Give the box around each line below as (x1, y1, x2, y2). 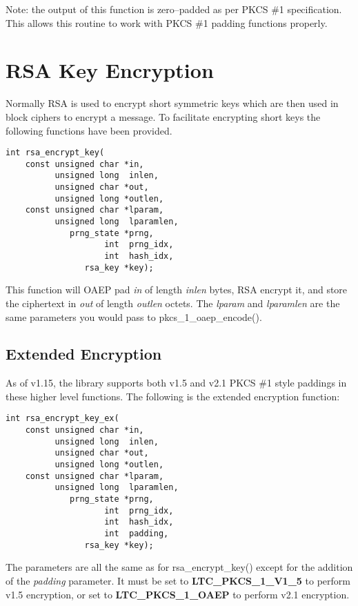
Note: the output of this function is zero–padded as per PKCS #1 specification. (6, 2, 342, 16)
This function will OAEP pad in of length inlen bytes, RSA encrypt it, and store (6, 282, 348, 297)
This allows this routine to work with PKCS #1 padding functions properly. (6, 15, 328, 30)
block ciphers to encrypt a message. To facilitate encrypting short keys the (6, 109, 321, 124)
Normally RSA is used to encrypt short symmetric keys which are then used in (6, 96, 339, 110)
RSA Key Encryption (6, 56, 214, 84)
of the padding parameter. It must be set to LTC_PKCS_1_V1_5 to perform (6, 573, 350, 587)
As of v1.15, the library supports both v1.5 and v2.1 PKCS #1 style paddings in (6, 375, 347, 390)
